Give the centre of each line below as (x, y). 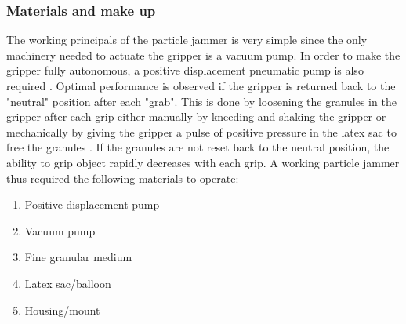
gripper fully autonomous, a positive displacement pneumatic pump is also (185, 70)
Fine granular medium (78, 257)
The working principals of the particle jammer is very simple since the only (187, 40)
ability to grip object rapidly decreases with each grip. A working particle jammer (203, 162)
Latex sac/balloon (68, 283)
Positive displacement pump (92, 204)
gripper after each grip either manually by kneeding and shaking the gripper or (196, 116)
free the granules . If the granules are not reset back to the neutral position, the (198, 147)
